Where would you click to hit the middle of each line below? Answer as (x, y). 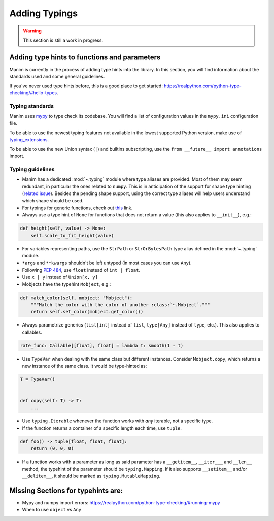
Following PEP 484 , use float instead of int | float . (81, 270)
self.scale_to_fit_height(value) (72, 235)
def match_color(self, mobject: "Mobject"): (76, 298)
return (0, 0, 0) (52, 449)
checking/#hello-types (33, 93)
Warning (32, 31)
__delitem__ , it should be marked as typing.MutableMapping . (91, 476)
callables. (32, 332)
